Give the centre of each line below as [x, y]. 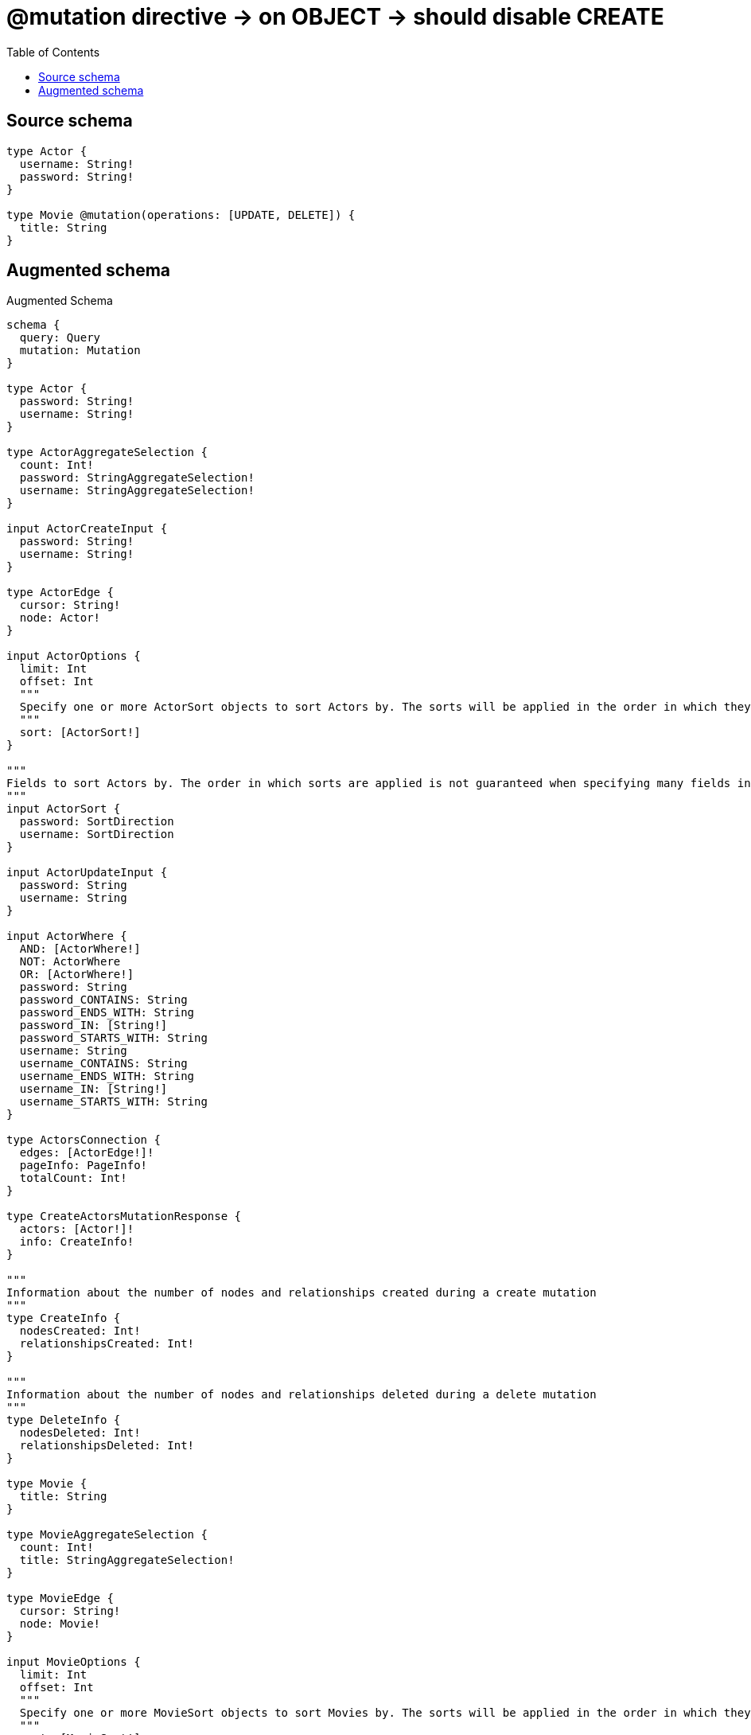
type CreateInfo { [64, 1318]
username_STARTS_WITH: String [113, 1102]
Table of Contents [53, 52]
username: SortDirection [97, 834]
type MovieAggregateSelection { [107, 1535]
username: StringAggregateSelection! [137, 491]
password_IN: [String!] [93, 1025]
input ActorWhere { [67, 936]
